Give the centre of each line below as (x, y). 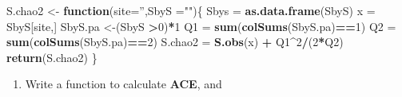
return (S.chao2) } (52, 57)
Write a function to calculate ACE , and (123, 84)
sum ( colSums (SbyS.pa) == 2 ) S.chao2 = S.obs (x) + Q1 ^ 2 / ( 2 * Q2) (175, 42)
